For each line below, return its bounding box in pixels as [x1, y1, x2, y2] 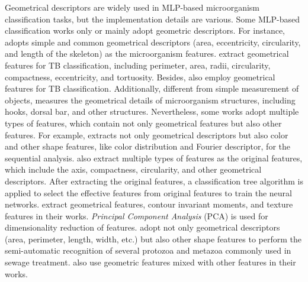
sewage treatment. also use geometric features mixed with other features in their [5, 256, 296, 268]
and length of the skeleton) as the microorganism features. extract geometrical [5, 47, 289, 60]
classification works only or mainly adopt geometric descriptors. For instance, [5, 24, 285, 37]
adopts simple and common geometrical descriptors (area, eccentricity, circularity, [5, 35, 301, 48]
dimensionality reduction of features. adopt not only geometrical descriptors [5, 221, 280, 234]
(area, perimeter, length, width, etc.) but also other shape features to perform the [5, 232, 302, 245]
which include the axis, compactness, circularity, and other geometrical [5, 163, 262, 176]
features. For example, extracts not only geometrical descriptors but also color [5, 128, 288, 141]
